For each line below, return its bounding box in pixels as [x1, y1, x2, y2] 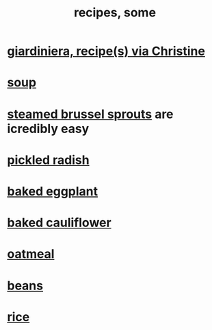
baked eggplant [7, 183, 98, 199]
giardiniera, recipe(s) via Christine [7, 43, 205, 59]
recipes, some [74, 5, 156, 21]
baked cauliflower [7, 215, 111, 231]
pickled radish [7, 152, 90, 167]
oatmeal [7, 246, 55, 262]
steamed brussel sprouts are [7, 106, 174, 121]
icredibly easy [7, 121, 90, 137]
